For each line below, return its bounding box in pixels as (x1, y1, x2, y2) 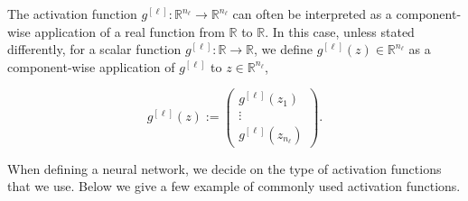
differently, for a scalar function (7, 40, 182, 59)
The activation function (7, 5, 137, 23)
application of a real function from (34, 22, 225, 41)
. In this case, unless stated (265, 22, 415, 41)
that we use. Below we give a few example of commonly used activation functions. (7, 177, 461, 196)
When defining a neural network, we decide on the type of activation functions (7, 159, 442, 178)
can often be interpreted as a (232, 5, 392, 23)
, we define (254, 40, 313, 59)
